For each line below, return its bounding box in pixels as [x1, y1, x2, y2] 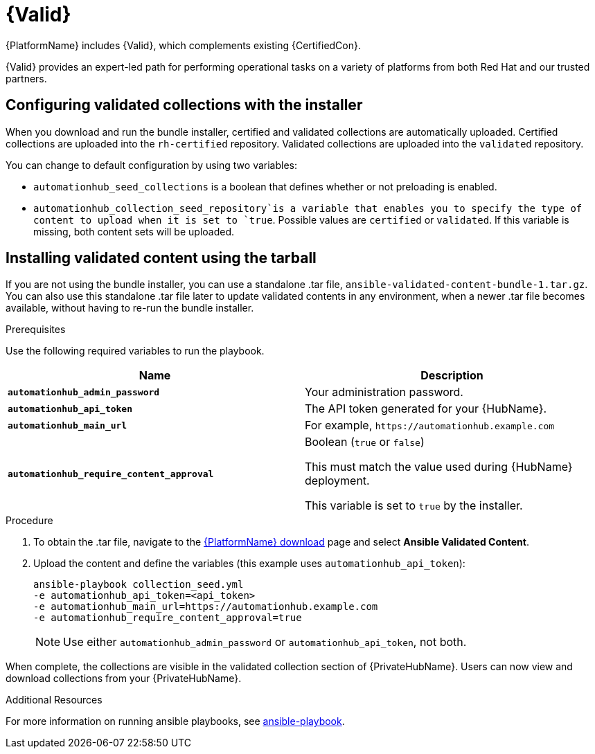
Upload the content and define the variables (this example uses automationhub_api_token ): [33, 557, 465, 570]
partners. [6, 72, 47, 84]
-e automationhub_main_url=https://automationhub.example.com [33, 601, 378, 613]
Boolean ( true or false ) [305, 435, 425, 449]
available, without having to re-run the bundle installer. [6, 302, 254, 314]
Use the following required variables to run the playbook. [6, 345, 265, 357]
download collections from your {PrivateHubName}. [6, 672, 242, 685]
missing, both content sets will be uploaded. [33, 225, 235, 237]
